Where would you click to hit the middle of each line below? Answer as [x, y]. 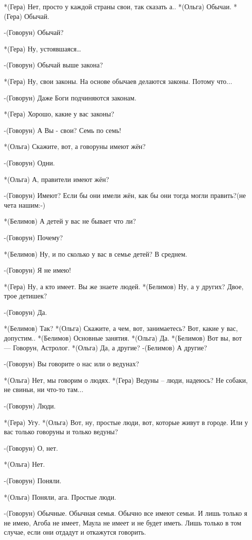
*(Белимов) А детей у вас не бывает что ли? [70, 221]
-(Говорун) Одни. [29, 162]
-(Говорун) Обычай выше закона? [53, 65]
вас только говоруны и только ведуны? [61, 432]
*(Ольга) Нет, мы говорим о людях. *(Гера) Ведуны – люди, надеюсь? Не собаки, [126, 380]
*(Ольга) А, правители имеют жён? [57, 179]
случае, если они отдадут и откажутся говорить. [75, 532]
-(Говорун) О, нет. [31, 448]
